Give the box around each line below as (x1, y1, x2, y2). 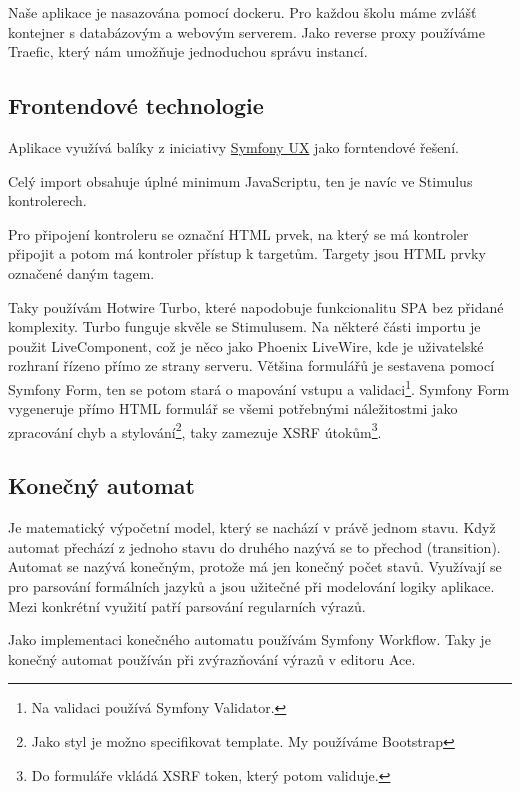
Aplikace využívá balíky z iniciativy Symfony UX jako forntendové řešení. (8, 136, 459, 157)
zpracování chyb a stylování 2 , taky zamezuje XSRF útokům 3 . (8, 418, 382, 442)
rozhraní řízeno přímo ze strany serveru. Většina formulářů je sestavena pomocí (8, 355, 495, 376)
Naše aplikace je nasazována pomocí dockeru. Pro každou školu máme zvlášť (8, 2, 477, 22)
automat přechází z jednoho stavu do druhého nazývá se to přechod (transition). (8, 536, 501, 557)
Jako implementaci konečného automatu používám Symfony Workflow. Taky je (8, 629, 491, 650)
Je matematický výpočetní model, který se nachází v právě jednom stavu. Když (8, 517, 496, 538)
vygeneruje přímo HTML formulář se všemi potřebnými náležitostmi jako (8, 398, 458, 419)
